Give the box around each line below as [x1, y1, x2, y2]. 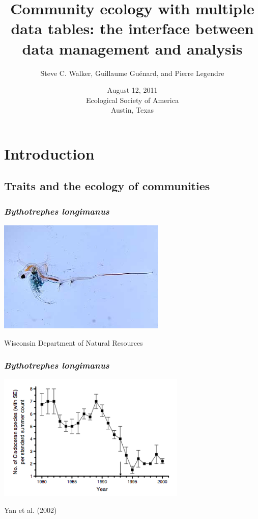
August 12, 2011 [107, 85, 158, 95]
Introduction [4, 143, 95, 164]
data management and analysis [22, 38, 243, 59]
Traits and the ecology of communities [4, 178, 210, 194]
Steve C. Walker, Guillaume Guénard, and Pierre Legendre [40, 67, 224, 78]
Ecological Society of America [86, 94, 179, 105]
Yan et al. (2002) [4, 505, 57, 515]
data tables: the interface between [11, 18, 254, 39]
